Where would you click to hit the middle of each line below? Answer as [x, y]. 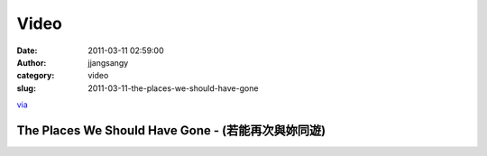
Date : [27, 50]
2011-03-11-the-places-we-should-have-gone [173, 88]
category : [36, 76]
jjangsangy [108, 62]
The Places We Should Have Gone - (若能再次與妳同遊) [171, 130]
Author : [32, 62]
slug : [26, 88]
